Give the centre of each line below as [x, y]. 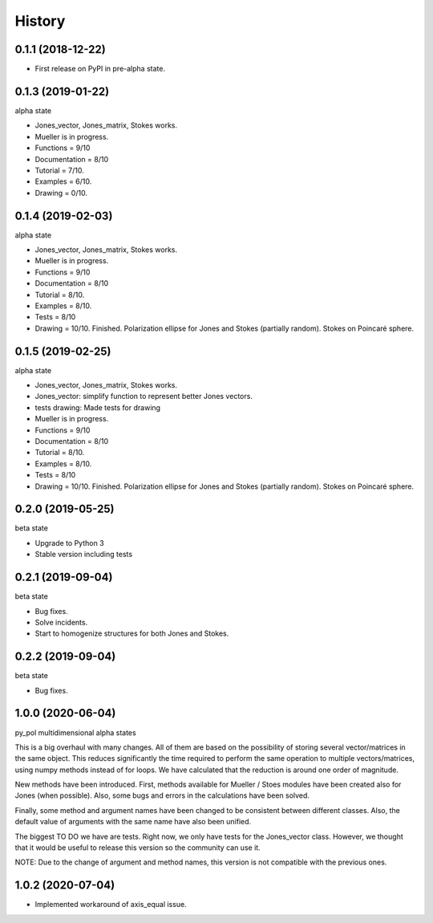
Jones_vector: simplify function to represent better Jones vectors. [144, 396]
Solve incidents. [61, 622]
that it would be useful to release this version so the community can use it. [138, 848]
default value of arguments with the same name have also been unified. [133, 822]
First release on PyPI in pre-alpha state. [100, 69]
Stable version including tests [83, 555]
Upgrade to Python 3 [69, 543]
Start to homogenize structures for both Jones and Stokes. [132, 633]
